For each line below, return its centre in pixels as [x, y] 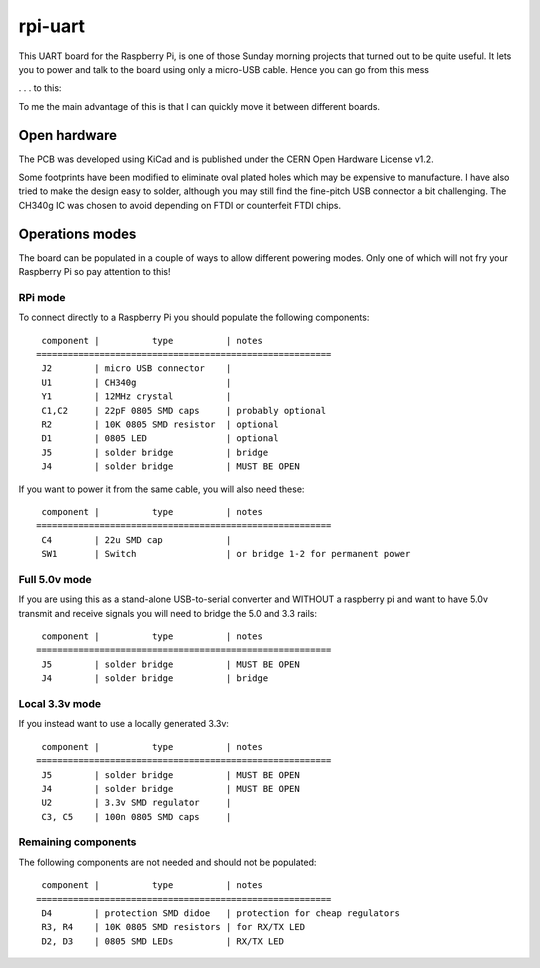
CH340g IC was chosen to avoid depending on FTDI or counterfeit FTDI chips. [180, 205]
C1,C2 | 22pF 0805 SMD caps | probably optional [184, 410]
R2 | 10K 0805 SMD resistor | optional [160, 424]
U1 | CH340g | [136, 382]
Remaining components [77, 842]
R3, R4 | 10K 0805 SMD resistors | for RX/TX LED [173, 927]
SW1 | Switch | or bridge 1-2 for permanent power [226, 554]
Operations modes [77, 233]
